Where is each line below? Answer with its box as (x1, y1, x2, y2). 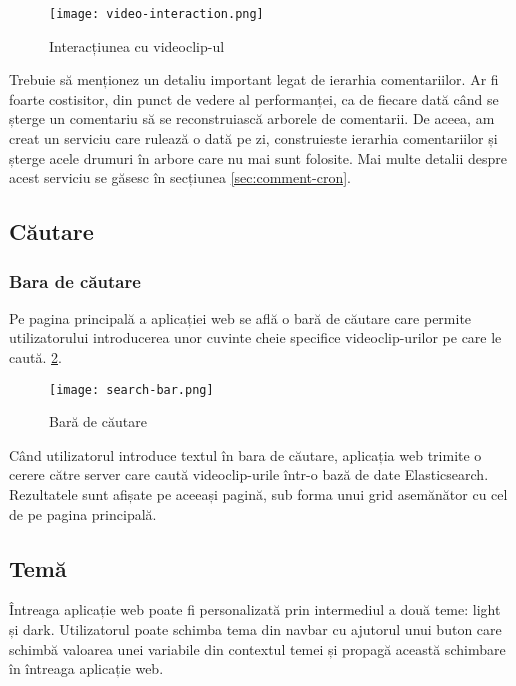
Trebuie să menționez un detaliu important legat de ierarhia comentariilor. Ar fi (9, 69, 499, 90)
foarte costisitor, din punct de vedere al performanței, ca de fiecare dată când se (9, 88, 499, 109)
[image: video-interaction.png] (49, 7, 264, 21)
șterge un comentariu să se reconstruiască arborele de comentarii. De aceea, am (9, 108, 495, 129)
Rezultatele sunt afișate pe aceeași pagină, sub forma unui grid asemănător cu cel (9, 484, 508, 505)
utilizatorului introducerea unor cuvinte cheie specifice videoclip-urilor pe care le (9, 327, 502, 348)
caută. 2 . (9, 347, 62, 367)
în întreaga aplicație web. (9, 658, 164, 679)
